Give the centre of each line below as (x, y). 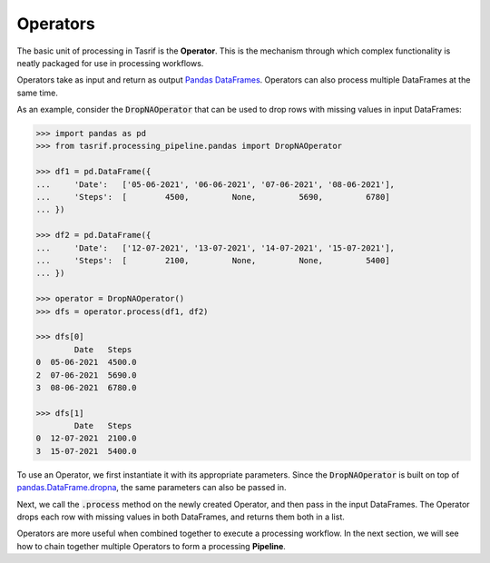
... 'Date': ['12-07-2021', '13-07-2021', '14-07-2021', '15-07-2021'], (215, 248)
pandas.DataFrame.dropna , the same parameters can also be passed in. (152, 488)
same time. (38, 93)
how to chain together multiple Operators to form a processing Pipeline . (151, 546)
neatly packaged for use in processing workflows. (110, 63)
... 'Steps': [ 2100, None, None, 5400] (213, 260)
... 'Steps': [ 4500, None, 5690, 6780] (213, 197)
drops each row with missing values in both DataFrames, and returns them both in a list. (181, 517)
